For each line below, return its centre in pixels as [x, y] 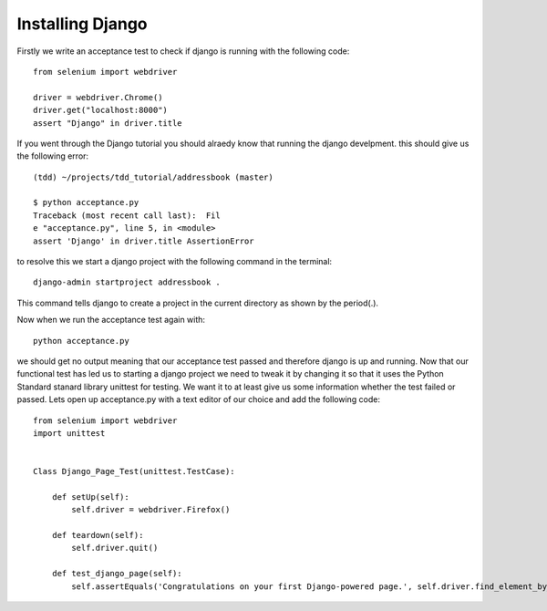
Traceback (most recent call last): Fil [127, 215]
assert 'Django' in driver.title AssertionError [144, 241]
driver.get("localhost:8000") [101, 110]
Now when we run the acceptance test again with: [111, 320]
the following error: [53, 156]
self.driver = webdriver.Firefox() [151, 510]
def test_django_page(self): [117, 574]
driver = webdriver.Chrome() [98, 97]
